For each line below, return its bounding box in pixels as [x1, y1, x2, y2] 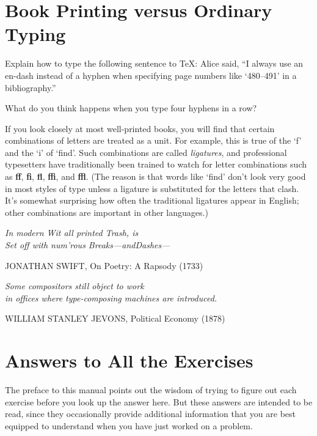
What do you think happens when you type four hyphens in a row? [5, 102, 257, 114]
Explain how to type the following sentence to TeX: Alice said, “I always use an [5, 57, 304, 70]
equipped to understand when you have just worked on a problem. [5, 419, 253, 432]
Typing [5, 21, 66, 46]
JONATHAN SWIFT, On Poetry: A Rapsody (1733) [5, 259, 203, 272]
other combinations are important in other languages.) [5, 205, 208, 218]
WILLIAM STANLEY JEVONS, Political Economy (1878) [5, 312, 225, 325]
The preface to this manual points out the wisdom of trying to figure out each [5, 383, 297, 396]
